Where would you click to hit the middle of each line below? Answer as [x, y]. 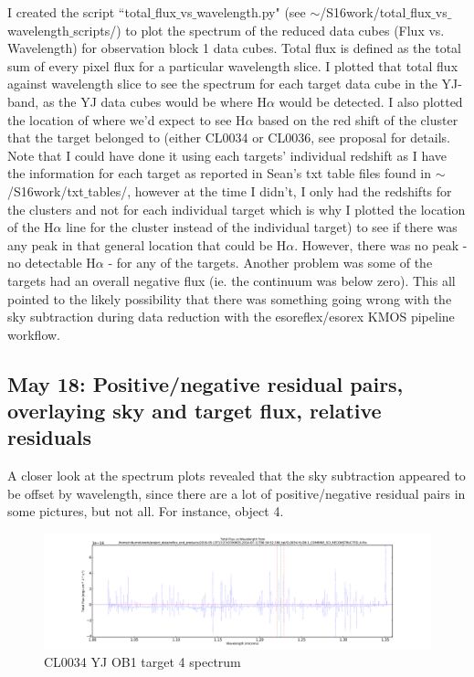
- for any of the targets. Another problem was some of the [270, 263]
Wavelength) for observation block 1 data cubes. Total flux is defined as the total [235, 48]
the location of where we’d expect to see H [126, 119]
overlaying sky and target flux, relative [195, 411]
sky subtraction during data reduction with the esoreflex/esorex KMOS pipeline [231, 317]
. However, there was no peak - [381, 244]
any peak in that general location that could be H [147, 244]
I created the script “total [79, 12]
